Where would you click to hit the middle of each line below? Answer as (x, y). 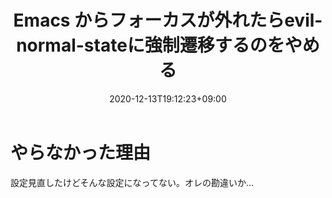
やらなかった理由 (81, 152)
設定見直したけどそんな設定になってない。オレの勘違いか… (132, 182)
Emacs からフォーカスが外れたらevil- (168, 20)
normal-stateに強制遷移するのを (150, 45)
